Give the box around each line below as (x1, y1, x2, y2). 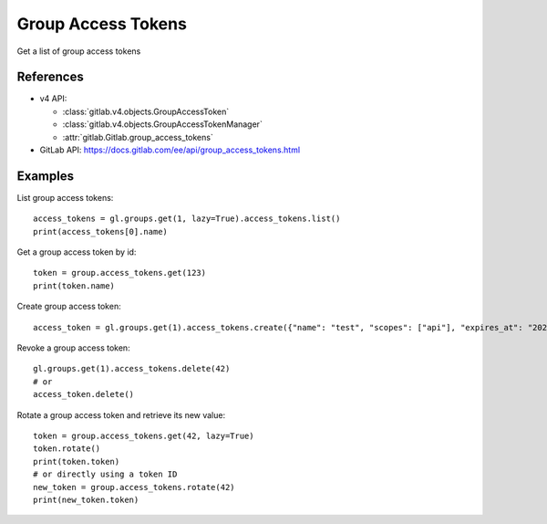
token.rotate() (33, 444, 101, 454)
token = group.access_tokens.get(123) (33, 267, 207, 278)
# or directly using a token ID (33, 469, 178, 479)
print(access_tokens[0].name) (33, 226, 169, 236)
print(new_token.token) (33, 494, 139, 505)
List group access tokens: (16, 192, 114, 203)
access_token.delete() (33, 389, 135, 400)
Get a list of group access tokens (16, 46, 141, 57)
